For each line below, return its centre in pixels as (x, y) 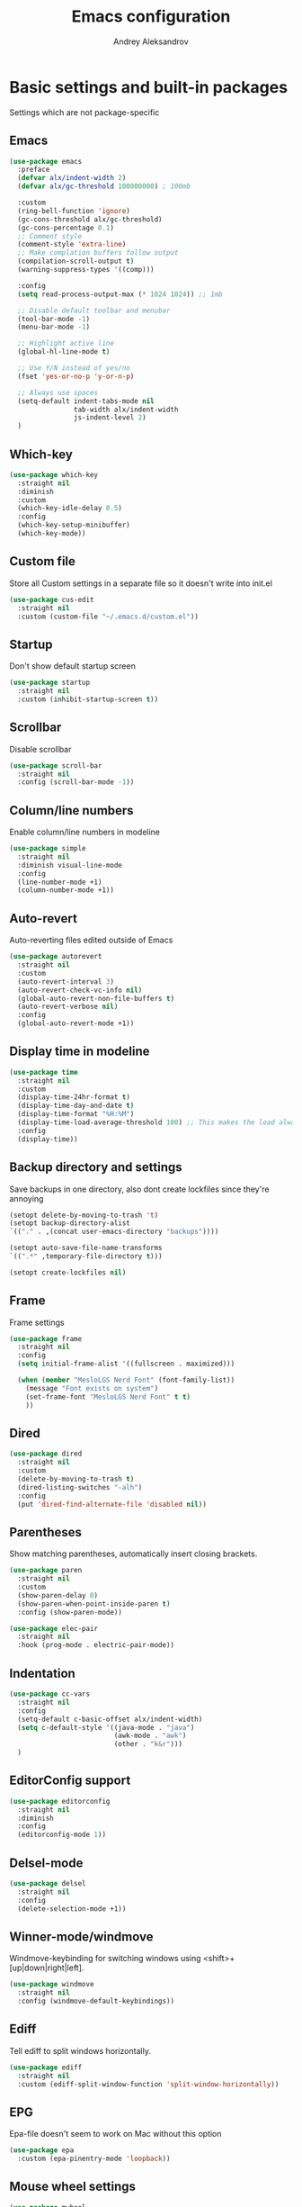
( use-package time (44, 1072)
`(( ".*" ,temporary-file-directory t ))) (86, 1257)
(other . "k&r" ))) (148, 1744)
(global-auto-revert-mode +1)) (76, 1023)
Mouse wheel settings (73, 2187)
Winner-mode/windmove (81, 1937)
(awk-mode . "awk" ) (150, 1736)
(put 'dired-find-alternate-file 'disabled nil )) (112, 1504)
